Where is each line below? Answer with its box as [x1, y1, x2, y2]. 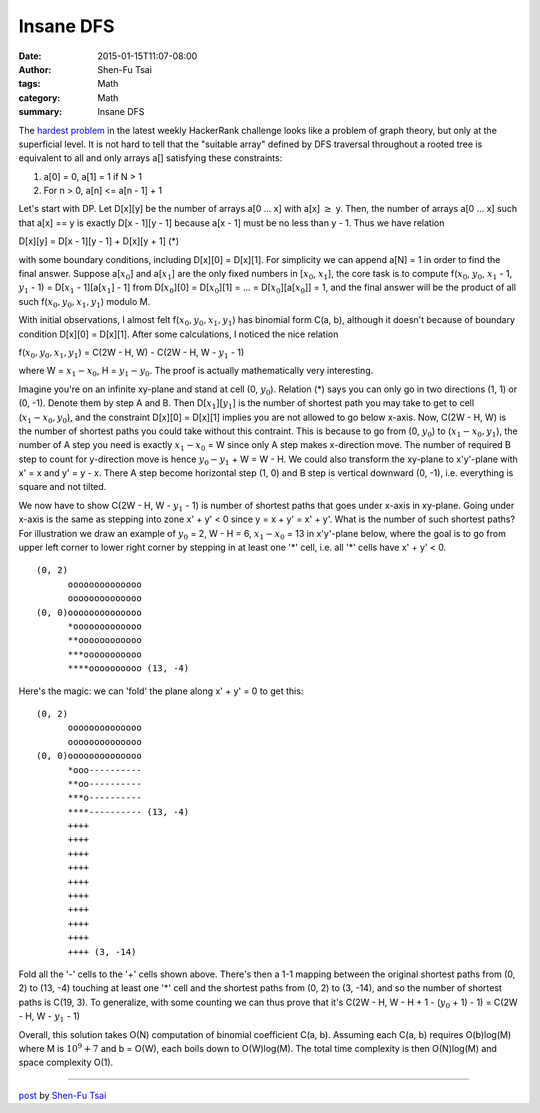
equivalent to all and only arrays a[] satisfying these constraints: [18, 152, 283, 164]
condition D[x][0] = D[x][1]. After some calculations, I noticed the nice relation [18, 328, 339, 340]
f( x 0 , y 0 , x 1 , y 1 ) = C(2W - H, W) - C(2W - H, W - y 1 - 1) [18, 346, 245, 360]
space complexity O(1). [18, 1056, 114, 1069]
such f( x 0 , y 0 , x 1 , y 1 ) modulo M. [18, 295, 151, 310]
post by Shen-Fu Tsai [18, 1089, 107, 1101]
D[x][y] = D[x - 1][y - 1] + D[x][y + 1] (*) [18, 235, 180, 247]
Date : [18, 50, 42, 62]
